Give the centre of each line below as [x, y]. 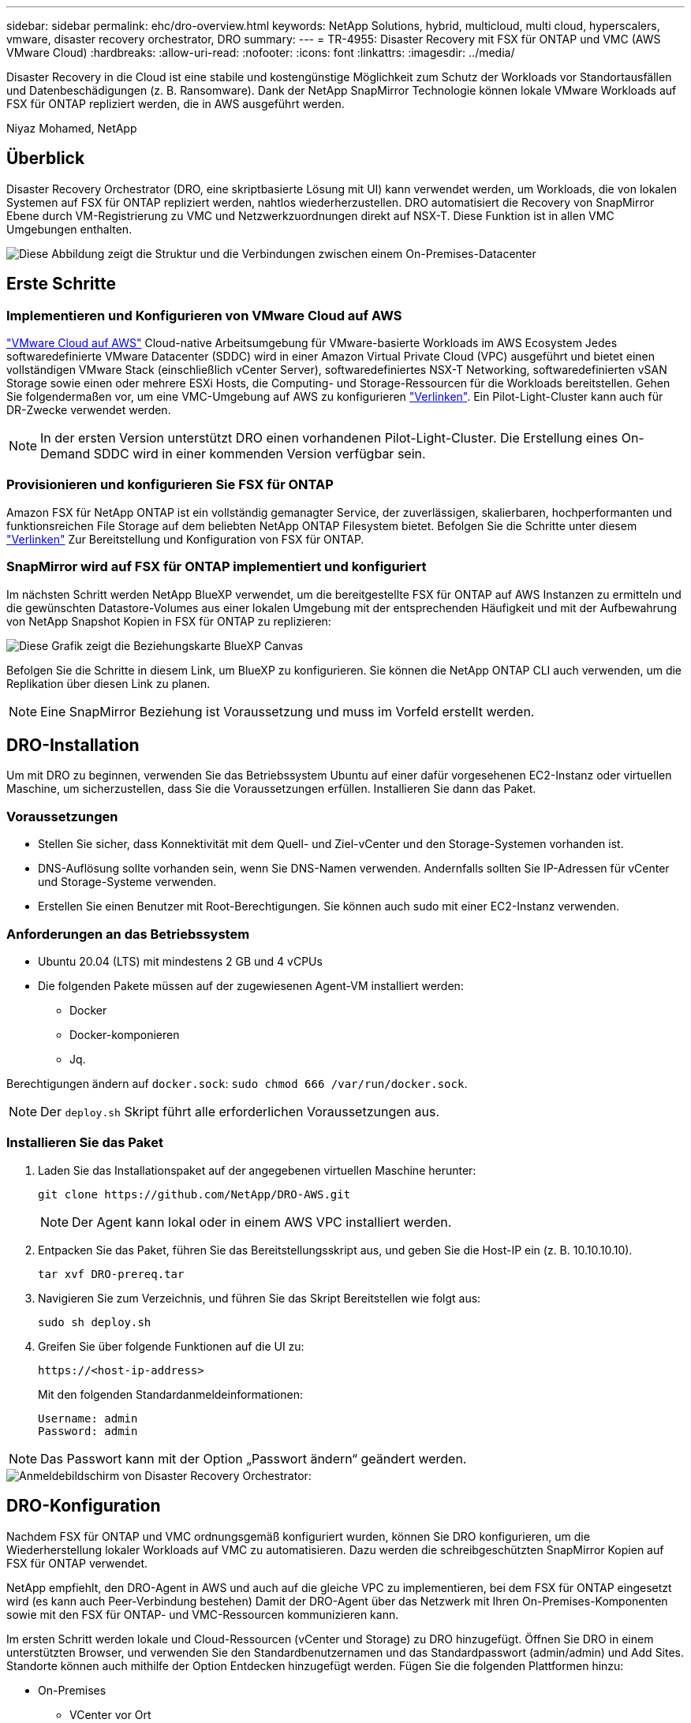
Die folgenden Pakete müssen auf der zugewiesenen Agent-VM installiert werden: [251, 985]
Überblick [46, 159]
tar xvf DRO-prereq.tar [111, 1274]
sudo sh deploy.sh [95, 1322]
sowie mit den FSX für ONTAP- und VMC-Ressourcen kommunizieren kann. [203, 1614]
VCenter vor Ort [110, 1714]
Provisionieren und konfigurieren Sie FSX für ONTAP [170, 485]
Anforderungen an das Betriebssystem [128, 934]
